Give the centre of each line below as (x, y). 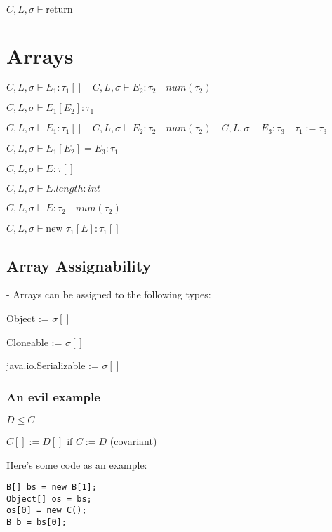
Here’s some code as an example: (77, 464)
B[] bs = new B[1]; (52, 487)
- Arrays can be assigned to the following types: (109, 294)
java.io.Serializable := (53, 365)
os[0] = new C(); (47, 511)
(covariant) (133, 440)
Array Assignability (79, 265)
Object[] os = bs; (49, 499)
